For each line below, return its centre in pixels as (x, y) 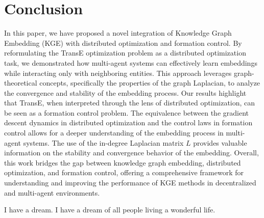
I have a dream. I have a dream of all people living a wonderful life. (110, 210)
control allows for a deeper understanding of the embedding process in (114, 133)
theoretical (21, 83)
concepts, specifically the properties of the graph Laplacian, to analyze (150, 83)
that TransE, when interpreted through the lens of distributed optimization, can (130, 103)
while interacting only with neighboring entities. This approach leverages (118, 73)
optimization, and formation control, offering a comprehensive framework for (124, 172)
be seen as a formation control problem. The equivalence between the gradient (126, 112)
